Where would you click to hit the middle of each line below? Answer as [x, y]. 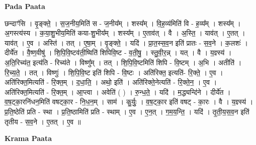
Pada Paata [25, 6]
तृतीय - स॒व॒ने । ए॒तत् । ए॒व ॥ [43, 121]
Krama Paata [28, 138]
